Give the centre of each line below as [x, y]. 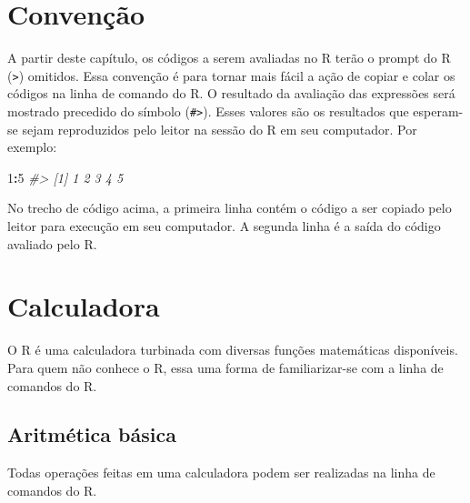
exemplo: [32, 147]
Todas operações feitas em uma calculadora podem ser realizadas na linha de [221, 473]
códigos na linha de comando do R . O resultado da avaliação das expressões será [231, 93]
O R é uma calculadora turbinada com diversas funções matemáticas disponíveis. [233, 350]
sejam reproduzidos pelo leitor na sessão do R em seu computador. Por [220, 129]
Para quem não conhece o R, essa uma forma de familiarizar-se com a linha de [225, 367]
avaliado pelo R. [52, 243]
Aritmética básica [92, 434]
